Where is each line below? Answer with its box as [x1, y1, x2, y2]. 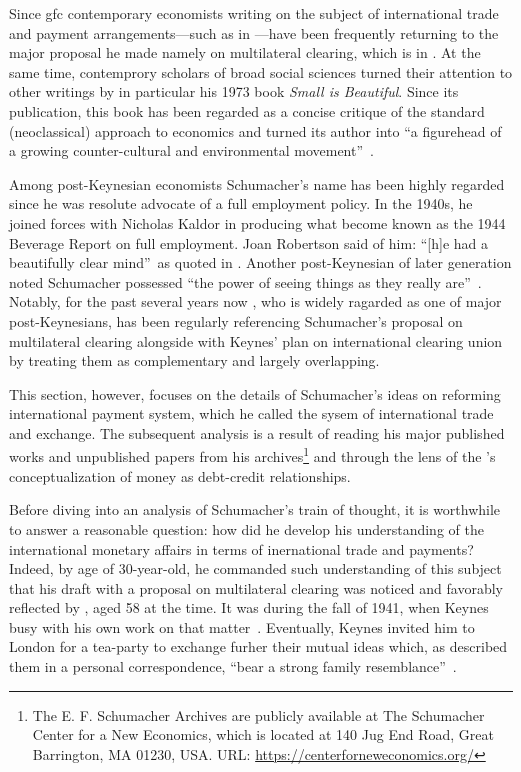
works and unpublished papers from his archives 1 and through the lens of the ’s [9, 443, 496, 467]
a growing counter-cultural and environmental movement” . [9, 140, 374, 161]
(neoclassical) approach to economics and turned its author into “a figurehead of [9, 120, 502, 141]
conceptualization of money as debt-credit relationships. [9, 465, 351, 486]
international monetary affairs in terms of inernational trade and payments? [9, 538, 474, 559]
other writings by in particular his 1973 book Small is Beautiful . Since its [9, 81, 459, 102]
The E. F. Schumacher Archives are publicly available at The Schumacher [32, 704, 485, 725]
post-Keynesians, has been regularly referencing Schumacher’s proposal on [9, 310, 463, 331]
